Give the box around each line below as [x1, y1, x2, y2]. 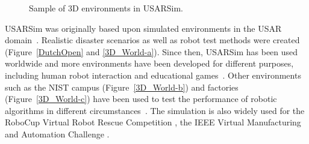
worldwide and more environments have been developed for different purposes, [5, 57, 294, 70]
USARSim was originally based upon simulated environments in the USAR [5, 22, 282, 34]
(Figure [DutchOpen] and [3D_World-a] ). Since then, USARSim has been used [5, 45, 298, 58]
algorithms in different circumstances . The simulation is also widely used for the [5, 104, 305, 116]
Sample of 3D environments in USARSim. [29, 2, 184, 14]
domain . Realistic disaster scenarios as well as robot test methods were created [5, 34, 300, 46]
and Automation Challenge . [5, 127, 110, 140]
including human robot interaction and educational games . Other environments [5, 68, 301, 81]
